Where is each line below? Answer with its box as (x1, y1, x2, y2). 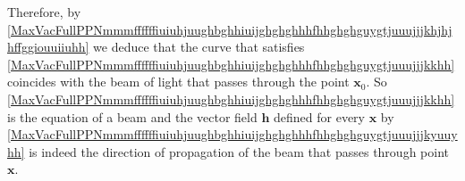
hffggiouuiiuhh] (7, 37, 89, 56)
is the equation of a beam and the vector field (7, 107, 258, 126)
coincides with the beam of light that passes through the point (7, 72, 350, 91)
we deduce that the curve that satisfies (93, 37, 305, 56)
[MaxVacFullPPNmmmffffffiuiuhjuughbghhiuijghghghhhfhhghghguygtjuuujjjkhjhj (7, 20, 452, 38)
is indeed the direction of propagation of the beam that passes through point (29, 142, 449, 160)
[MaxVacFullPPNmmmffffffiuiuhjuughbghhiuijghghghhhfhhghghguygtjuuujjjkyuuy (7, 125, 458, 144)
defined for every (274, 107, 365, 126)
